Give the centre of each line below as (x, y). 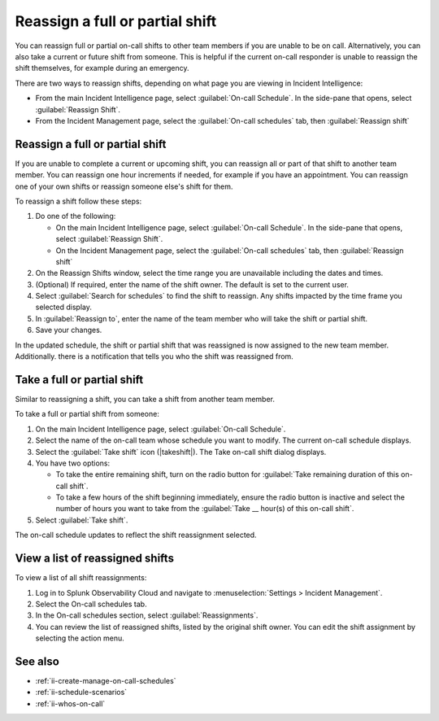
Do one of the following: (76, 216)
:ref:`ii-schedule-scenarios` (81, 693)
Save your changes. (69, 330)
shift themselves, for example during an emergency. (102, 68)
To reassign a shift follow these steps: (78, 201)
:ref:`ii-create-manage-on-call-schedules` (106, 681)
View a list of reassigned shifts (95, 559)
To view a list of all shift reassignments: (81, 578)
